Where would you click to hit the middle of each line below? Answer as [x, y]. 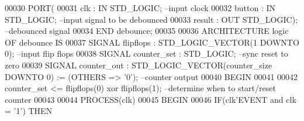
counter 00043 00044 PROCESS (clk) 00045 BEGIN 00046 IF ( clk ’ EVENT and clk [151, 99]
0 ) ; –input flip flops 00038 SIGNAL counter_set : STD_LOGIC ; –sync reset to [146, 53]
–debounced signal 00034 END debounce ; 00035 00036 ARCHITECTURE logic [147, 31]
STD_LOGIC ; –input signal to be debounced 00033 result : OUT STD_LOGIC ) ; [151, 19]
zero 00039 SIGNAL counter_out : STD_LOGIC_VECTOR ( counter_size [139, 65]
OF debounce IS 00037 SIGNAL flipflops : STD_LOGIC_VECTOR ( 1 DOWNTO [152, 42]
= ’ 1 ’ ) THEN [29, 111]
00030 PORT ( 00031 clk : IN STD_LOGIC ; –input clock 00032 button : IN [140, 8]
